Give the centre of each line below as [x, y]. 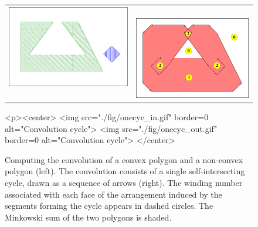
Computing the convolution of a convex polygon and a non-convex [124, 159]
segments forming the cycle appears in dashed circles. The [109, 206]
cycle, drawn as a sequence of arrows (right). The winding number [124, 182]
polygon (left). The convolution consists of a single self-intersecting [125, 171]
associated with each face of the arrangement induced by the [113, 194]
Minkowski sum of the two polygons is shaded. [88, 217]
